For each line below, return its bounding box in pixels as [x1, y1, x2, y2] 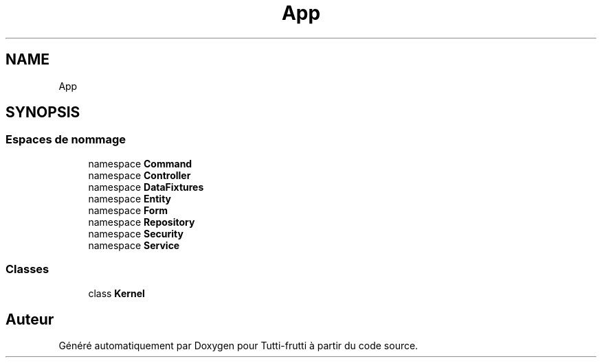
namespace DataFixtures [88, 180, 204, 193]
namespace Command [88, 157, 192, 169]
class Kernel [88, 287, 145, 299]
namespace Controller [88, 169, 191, 181]
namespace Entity [88, 192, 172, 204]
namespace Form [88, 204, 168, 216]
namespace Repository [88, 215, 195, 228]
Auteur [5, 310, 54, 328]
